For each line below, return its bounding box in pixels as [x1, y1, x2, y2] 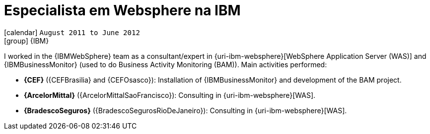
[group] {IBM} [4, 36, 49, 45]
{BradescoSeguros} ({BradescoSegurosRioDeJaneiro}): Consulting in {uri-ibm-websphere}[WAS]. [24, 106, 347, 115]
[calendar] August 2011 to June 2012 [4, 28, 140, 37]
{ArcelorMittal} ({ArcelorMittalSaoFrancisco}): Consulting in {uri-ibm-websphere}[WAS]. [24, 90, 316, 99]
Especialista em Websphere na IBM [4, 2, 241, 19]
